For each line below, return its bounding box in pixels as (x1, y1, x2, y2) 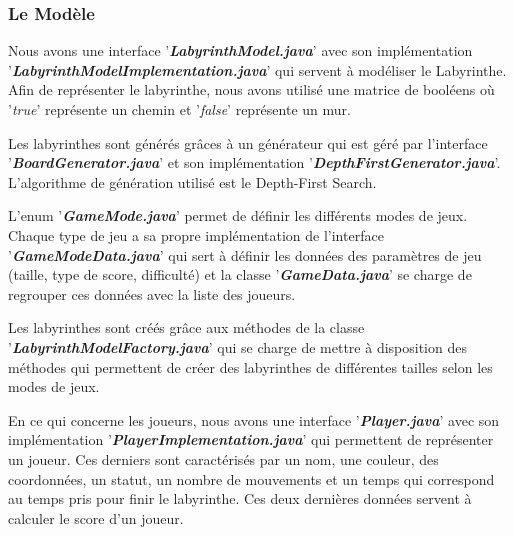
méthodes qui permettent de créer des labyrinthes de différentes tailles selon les (8, 356, 493, 377)
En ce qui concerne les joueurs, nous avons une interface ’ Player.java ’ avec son (8, 409, 500, 430)
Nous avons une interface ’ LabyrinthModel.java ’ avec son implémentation (8, 40, 473, 61)
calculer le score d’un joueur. (8, 507, 184, 528)
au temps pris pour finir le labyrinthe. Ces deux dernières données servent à (8, 488, 472, 509)
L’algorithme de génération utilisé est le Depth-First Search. (8, 171, 377, 192)
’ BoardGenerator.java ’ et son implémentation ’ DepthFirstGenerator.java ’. (8, 152, 501, 173)
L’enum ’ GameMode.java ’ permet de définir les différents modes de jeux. (8, 205, 468, 226)
